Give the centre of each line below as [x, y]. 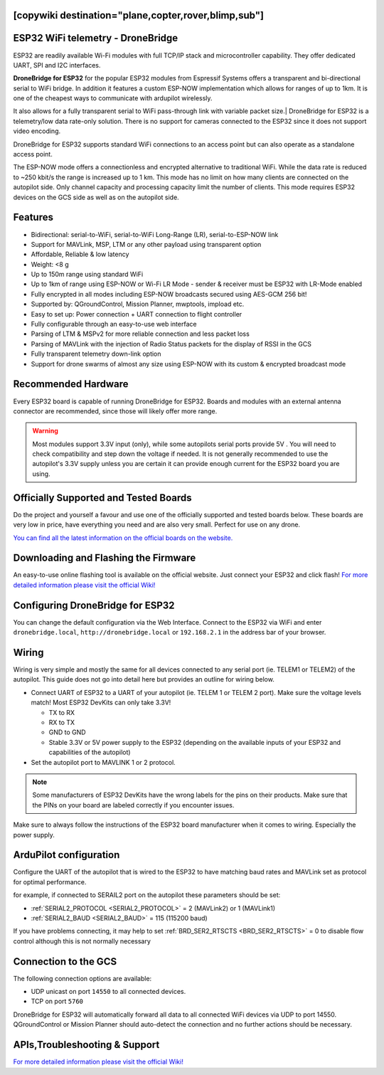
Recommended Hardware [71, 384]
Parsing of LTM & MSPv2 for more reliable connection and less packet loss [140, 334]
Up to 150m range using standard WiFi [87, 275]
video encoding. [37, 131]
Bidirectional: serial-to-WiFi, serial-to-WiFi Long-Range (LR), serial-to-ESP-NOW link [155, 234]
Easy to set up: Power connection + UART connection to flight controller [137, 314]
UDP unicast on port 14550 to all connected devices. [108, 992]
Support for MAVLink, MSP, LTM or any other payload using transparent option [146, 244]
